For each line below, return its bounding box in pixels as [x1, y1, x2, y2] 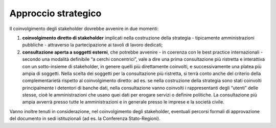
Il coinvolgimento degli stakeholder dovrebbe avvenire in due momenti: [9, 25, 159, 32]
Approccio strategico [9, 8, 102, 19]
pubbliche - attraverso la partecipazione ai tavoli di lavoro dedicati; [22, 42, 163, 48]
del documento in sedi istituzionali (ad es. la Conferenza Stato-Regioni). [9, 115, 160, 122]
